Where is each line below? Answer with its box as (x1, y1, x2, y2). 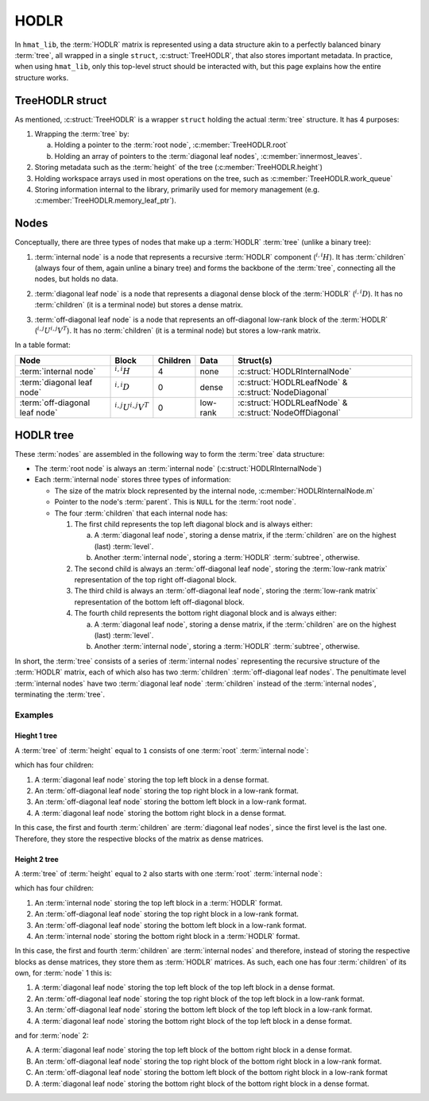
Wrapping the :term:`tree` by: (34, 129, 130, 139)
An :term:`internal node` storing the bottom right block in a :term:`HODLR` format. (34, 931, 300, 941)
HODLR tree (14, 428, 75, 442)
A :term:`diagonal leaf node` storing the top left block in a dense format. (34, 775, 269, 784)
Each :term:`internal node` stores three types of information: (34, 475, 231, 485)
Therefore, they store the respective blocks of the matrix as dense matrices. (14, 834, 264, 844)
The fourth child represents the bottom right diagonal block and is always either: (74, 608, 338, 618)
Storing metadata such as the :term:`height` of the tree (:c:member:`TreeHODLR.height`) (34, 163, 323, 172)
